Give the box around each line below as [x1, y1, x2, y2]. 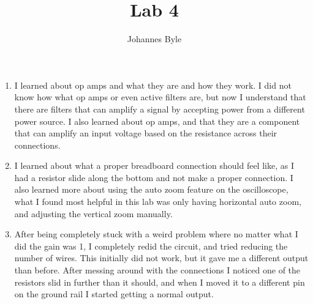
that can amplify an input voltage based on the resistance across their [14, 127, 277, 139]
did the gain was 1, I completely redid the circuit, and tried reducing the [14, 239, 288, 252]
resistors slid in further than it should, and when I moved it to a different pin [14, 275, 305, 288]
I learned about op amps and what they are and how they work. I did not [14, 78, 292, 91]
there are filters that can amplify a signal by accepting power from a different [14, 102, 305, 115]
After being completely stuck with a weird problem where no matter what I [14, 228, 298, 240]
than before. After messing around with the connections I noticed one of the [14, 264, 301, 276]
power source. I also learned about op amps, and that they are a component [14, 114, 300, 127]
